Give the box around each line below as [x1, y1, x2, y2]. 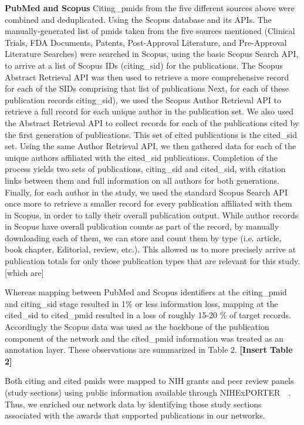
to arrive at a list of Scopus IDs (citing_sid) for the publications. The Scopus [5, 59, 283, 71]
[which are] [5, 266, 44, 278]
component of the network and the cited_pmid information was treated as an [5, 332, 284, 344]
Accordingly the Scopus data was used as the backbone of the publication [5, 321, 269, 333]
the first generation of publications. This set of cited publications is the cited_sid [5, 128, 298, 140]
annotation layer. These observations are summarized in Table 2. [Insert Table [5, 343, 293, 356]
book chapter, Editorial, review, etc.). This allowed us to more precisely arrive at [5, 243, 296, 255]
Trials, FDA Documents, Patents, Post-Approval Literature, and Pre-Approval [5, 36, 287, 48]
